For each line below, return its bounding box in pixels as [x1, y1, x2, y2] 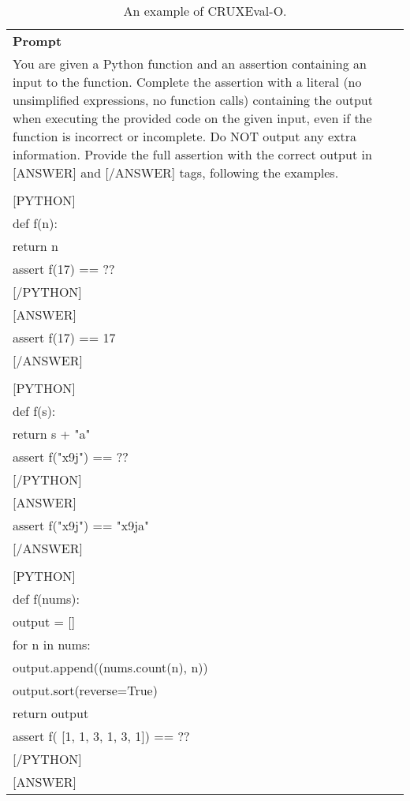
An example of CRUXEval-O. [123, 2, 287, 20]
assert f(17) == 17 [13, 328, 116, 346]
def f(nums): [13, 590, 80, 608]
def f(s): [13, 402, 56, 420]
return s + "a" [13, 425, 91, 443]
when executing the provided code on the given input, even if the [13, 109, 372, 127]
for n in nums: [13, 635, 91, 653]
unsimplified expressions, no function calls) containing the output [13, 91, 373, 109]
